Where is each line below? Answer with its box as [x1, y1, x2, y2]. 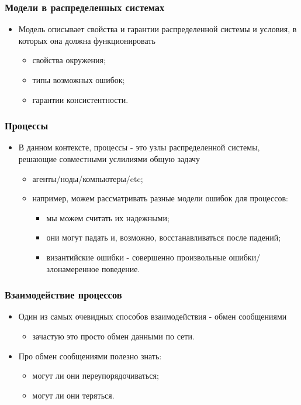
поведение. [101, 262, 140, 274]
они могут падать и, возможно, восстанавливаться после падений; [46, 231, 281, 243]
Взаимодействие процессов [5, 287, 122, 302]
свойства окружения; [32, 54, 106, 66]
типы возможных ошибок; [32, 74, 125, 85]
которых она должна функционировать [18, 34, 155, 46]
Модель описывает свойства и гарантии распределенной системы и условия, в [18, 23, 297, 35]
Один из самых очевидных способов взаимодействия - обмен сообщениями [18, 310, 287, 322]
